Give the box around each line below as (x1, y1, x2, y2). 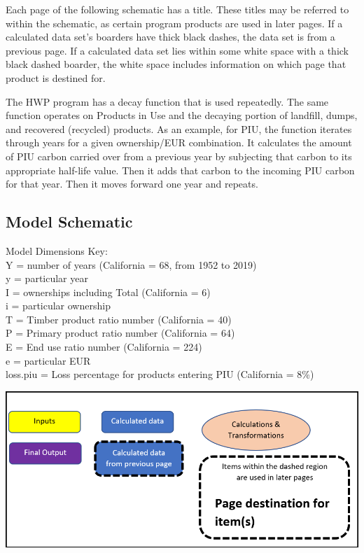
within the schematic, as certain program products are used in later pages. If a (6, 15, 343, 30)
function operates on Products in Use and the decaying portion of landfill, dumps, (6, 108, 358, 122)
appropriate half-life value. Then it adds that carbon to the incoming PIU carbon (6, 162, 355, 177)
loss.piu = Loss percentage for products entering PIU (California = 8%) (6, 367, 314, 381)
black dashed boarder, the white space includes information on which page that (6, 57, 346, 71)
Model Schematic (6, 211, 133, 232)
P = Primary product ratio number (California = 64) (6, 325, 235, 340)
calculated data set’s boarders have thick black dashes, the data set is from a (6, 29, 335, 44)
